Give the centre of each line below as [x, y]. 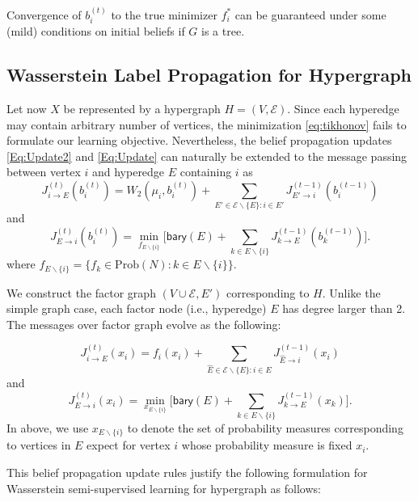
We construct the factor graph [81, 292]
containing [206, 172]
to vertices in [39, 445]
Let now [27, 109]
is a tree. [223, 31]
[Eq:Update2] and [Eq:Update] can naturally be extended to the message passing [207, 156]
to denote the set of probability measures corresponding [265, 427]
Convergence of [44, 14]
